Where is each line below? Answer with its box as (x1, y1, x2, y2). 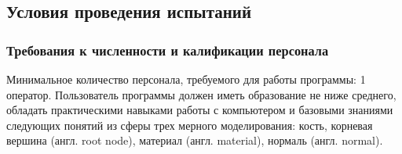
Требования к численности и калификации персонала (6, 40, 329, 59)
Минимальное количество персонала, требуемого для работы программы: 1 (6, 71, 366, 87)
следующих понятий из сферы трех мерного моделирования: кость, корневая (6, 116, 373, 133)
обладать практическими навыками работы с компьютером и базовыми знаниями (6, 102, 393, 118)
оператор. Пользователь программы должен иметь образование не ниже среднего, (6, 86, 397, 102)
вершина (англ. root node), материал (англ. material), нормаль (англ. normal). (6, 132, 383, 149)
